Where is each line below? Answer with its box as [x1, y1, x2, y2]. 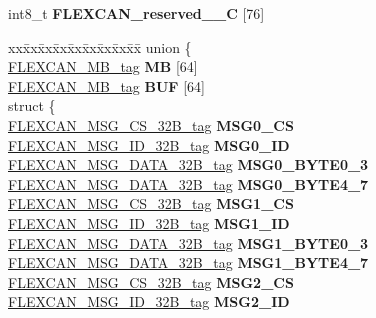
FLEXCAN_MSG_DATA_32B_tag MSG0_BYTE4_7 [8, 173, 369, 194]
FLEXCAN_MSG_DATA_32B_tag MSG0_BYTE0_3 [8, 154, 369, 175]
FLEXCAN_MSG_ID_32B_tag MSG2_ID [8, 291, 290, 312]
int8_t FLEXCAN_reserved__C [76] [8, 3, 265, 23]
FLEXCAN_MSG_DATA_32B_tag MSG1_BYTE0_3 [8, 232, 369, 253]
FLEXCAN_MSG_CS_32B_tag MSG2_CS [8, 271, 294, 292]
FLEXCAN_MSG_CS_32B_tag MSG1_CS [8, 193, 294, 214]
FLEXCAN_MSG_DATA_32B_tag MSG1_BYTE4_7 [8, 252, 369, 273]
